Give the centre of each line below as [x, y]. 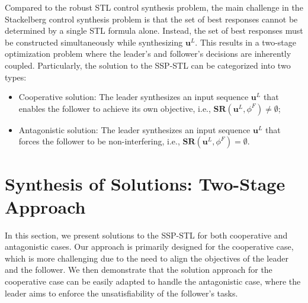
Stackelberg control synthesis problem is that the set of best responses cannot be [151, 19]
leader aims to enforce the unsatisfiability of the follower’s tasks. [121, 293]
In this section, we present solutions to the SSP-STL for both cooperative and [146, 235]
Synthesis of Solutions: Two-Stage [145, 183]
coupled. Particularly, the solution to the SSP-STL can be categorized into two [148, 65]
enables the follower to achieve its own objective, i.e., [115, 108]
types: [16, 77]
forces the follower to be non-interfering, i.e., [99, 141]
